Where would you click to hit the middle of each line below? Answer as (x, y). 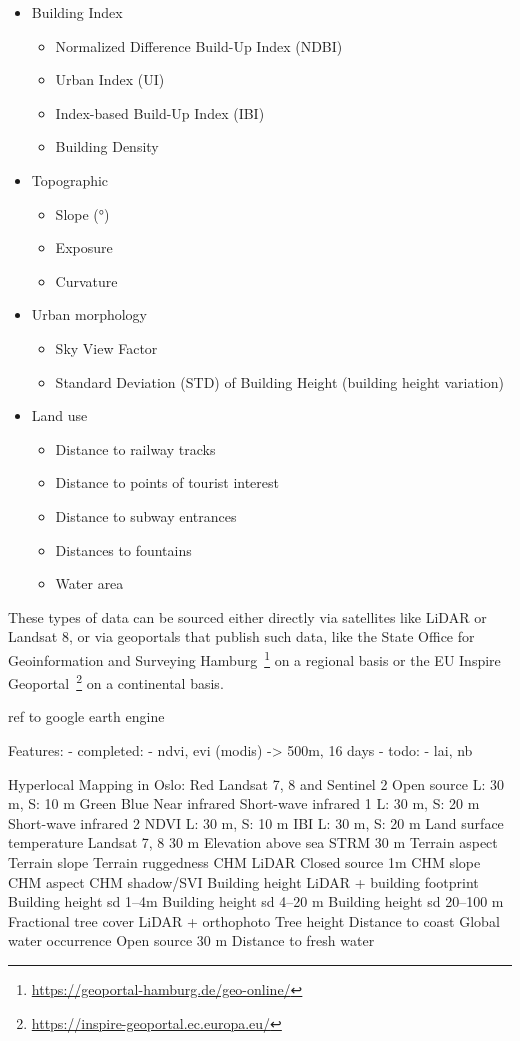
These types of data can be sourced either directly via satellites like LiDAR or (247, 616)
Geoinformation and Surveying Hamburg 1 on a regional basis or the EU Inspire (254, 658)
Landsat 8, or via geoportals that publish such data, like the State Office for (241, 636)
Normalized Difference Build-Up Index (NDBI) (199, 45)
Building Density (107, 146)
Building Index (77, 12)
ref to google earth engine (86, 716)
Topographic (70, 179)
